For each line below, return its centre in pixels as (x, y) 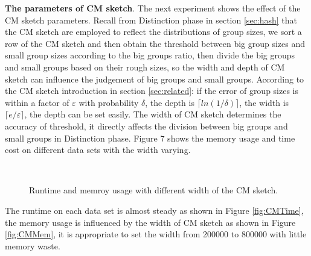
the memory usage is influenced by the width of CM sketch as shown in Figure (150, 222)
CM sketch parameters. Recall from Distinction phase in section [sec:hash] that (151, 20)
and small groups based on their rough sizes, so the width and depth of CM (145, 67)
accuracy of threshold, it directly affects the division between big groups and (146, 126)
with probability (109, 102)
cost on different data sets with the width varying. (98, 150)
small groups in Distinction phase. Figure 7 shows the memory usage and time (150, 138)
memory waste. (33, 245)
